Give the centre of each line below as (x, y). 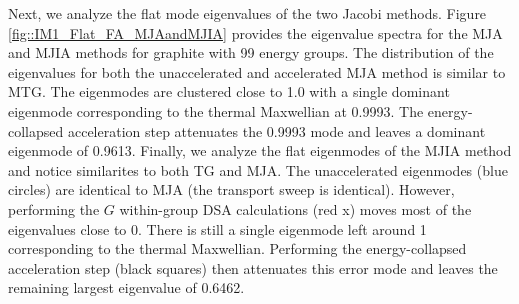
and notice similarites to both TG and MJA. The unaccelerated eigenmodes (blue (258, 169)
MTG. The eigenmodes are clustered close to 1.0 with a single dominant (229, 91)
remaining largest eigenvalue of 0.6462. (126, 287)
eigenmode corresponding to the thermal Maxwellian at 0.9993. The (216, 110)
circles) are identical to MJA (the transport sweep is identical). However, (231, 189)
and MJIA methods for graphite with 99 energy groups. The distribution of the (251, 52)
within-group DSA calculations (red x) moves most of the (295, 208)
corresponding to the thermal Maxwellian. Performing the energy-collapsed (237, 248)
